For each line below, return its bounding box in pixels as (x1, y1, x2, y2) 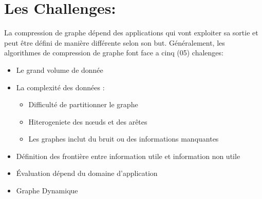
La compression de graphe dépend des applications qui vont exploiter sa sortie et (4, 27, 258, 38)
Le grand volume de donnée (16, 64, 103, 75)
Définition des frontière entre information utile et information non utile (16, 150, 240, 161)
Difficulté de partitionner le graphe (28, 99, 138, 110)
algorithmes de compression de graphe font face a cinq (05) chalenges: (4, 47, 223, 58)
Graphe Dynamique (16, 185, 78, 196)
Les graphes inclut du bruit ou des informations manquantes (28, 133, 219, 144)
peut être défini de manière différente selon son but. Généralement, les (4, 37, 225, 48)
